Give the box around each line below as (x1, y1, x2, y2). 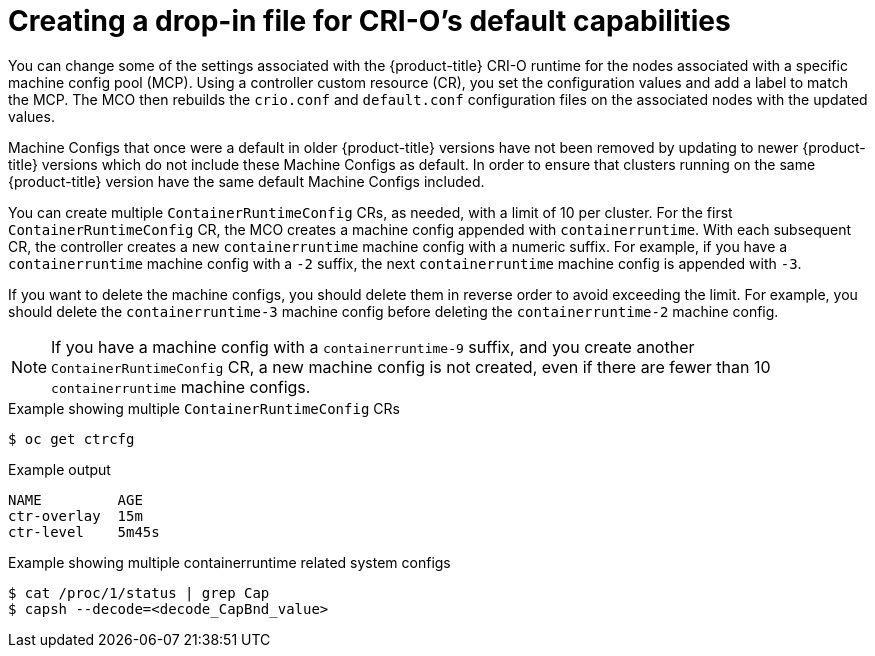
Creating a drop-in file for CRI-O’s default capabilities (8, 4, 731, 38)
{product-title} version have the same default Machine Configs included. (8, 172, 485, 190)
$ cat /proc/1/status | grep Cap (8, 584, 270, 601)
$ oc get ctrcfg (8, 430, 135, 447)
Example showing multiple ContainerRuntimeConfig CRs (8, 399, 400, 417)
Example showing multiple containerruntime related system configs (8, 553, 451, 571)
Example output (8, 460, 111, 478)
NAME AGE (8, 491, 143, 508)
